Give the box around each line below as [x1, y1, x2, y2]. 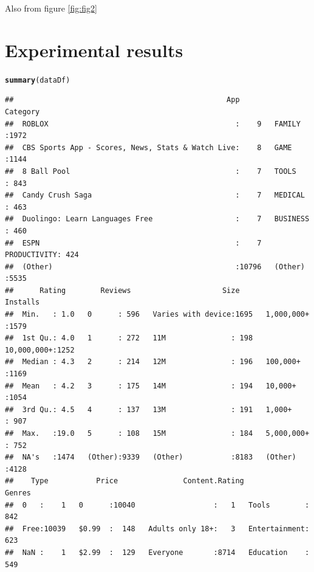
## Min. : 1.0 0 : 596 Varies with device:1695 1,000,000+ [5, 310, 310, 319]
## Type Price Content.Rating [5, 477, 244, 486]
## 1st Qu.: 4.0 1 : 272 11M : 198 [5, 334, 253, 343]
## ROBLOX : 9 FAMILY [5, 119, 301, 128]
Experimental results [5, 37, 183, 62]
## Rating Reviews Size [5, 286, 240, 295]
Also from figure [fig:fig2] [5, 2, 97, 14]
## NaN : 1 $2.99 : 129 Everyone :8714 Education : [5, 548, 310, 557]
